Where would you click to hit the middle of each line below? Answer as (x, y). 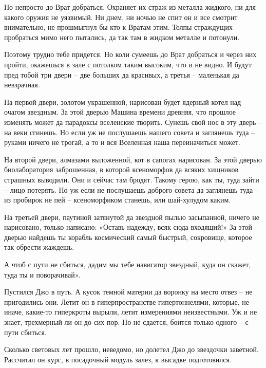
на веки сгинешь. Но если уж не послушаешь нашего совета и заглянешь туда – (130, 132)
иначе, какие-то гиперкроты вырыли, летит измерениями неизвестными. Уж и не (131, 312)
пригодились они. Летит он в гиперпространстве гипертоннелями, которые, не (127, 301)
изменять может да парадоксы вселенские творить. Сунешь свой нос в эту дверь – (133, 122)
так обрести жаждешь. (39, 247)
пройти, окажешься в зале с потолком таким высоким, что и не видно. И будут (128, 64)
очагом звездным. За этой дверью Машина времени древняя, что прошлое (120, 112)
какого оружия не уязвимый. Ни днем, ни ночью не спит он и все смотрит (121, 17)
